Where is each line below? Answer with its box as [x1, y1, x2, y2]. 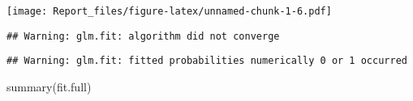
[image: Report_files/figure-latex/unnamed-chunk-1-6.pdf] [6, 6, 332, 17]
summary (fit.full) [6, 78, 92, 95]
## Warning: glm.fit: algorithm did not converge [6, 30, 280, 42]
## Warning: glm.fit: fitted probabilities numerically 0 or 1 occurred [6, 55, 407, 67]
